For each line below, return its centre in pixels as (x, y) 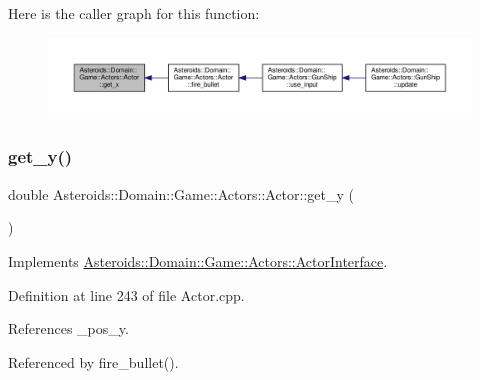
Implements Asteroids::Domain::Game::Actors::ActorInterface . (198, 260)
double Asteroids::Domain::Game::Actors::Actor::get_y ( (181, 193)
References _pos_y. (68, 328)
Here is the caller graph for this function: (134, 13)
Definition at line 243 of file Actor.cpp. (126, 294)
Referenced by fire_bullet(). (93, 361)
